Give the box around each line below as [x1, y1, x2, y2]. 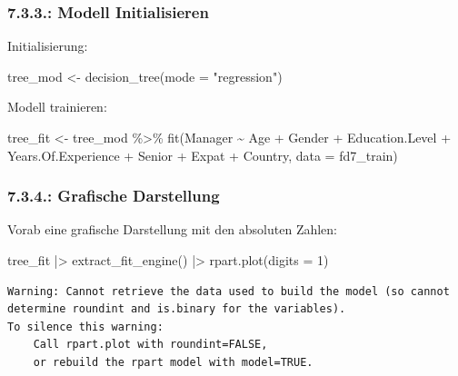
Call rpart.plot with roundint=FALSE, [33, 338, 268, 351]
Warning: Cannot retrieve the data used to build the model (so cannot [7, 284, 450, 298]
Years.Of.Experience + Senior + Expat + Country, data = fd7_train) [7, 145, 398, 164]
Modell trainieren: [7, 97, 107, 116]
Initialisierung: [7, 36, 88, 55]
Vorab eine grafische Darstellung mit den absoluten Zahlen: [7, 220, 338, 239]
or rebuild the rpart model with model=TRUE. [33, 355, 314, 369]
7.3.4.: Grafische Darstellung [7, 184, 220, 207]
